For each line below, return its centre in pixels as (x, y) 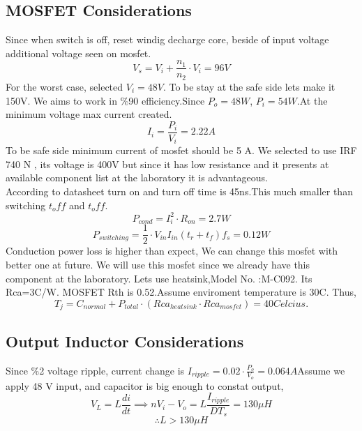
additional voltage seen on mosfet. (78, 53)
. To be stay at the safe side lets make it (249, 86)
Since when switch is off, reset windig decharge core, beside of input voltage (167, 39)
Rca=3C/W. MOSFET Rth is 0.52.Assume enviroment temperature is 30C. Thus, (181, 292)
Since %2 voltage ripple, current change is (95, 370)
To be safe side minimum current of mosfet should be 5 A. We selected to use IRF (181, 150)
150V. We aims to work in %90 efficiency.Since (105, 100)
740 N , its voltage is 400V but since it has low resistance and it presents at (167, 164)
